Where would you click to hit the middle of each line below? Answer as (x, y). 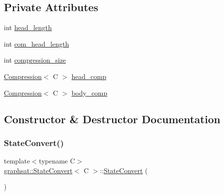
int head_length (28, 27)
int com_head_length (37, 43)
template (17, 161)
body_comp (89, 92)
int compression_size (35, 60)
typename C (57, 161)
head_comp (89, 76)
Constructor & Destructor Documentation (112, 119)
